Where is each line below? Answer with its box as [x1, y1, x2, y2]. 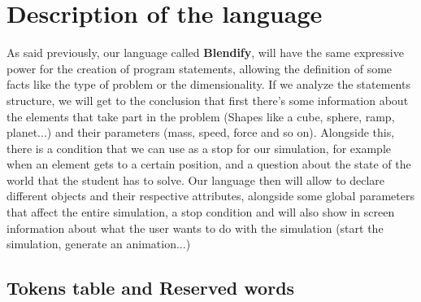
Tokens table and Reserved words [7, 275, 295, 300]
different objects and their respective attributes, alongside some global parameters [7, 187, 414, 204]
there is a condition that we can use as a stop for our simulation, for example [7, 139, 392, 156]
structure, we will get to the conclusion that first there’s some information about [7, 91, 409, 108]
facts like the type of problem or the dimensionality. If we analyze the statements [7, 76, 410, 93]
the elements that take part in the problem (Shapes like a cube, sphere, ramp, [7, 107, 395, 125]
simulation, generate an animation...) [7, 235, 191, 252]
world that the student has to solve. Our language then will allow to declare [7, 171, 385, 188]
